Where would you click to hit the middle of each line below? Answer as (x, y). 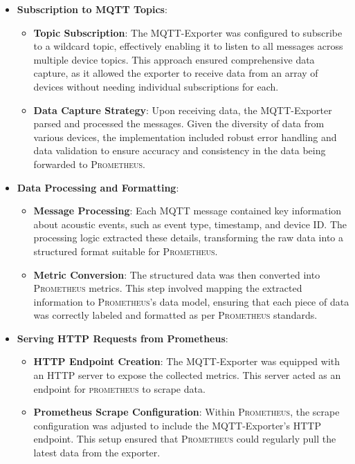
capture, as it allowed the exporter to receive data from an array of (176, 73)
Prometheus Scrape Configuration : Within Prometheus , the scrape (186, 412)
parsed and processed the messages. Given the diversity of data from (179, 123)
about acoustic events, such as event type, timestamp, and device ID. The (190, 224)
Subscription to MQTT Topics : (92, 9)
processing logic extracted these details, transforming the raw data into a (188, 238)
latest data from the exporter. (97, 453)
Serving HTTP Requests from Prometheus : (122, 338)
